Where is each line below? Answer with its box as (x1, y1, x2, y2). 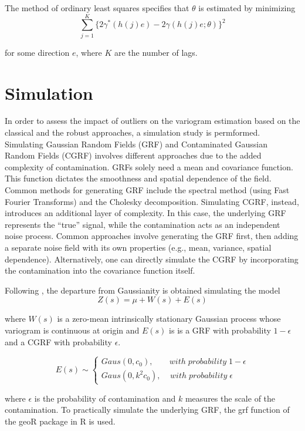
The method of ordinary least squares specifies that (5, 2, 189, 14)
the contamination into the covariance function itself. (5, 264, 195, 277)
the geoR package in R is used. (5, 415, 116, 427)
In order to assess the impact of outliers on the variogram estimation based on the (5, 115, 300, 127)
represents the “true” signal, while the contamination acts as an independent (5, 218, 280, 230)
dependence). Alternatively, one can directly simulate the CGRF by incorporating (5, 252, 299, 265)
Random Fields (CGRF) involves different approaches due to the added (5, 149, 262, 161)
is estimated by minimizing (198, 2, 296, 14)
